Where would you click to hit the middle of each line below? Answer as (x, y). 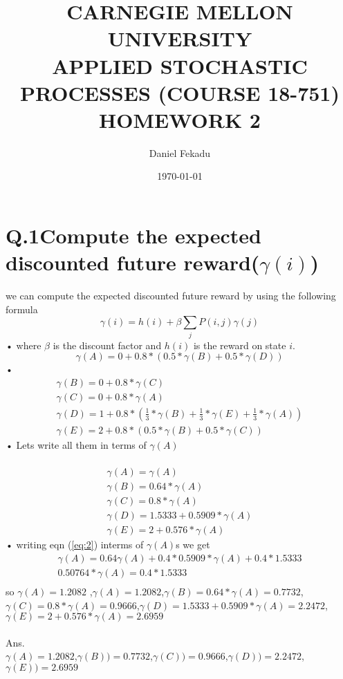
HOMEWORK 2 (180, 119)
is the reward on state (240, 345)
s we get (193, 545)
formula (22, 309)
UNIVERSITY (180, 38)
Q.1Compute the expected (133, 235)
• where (24, 345)
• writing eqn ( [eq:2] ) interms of (75, 545)
